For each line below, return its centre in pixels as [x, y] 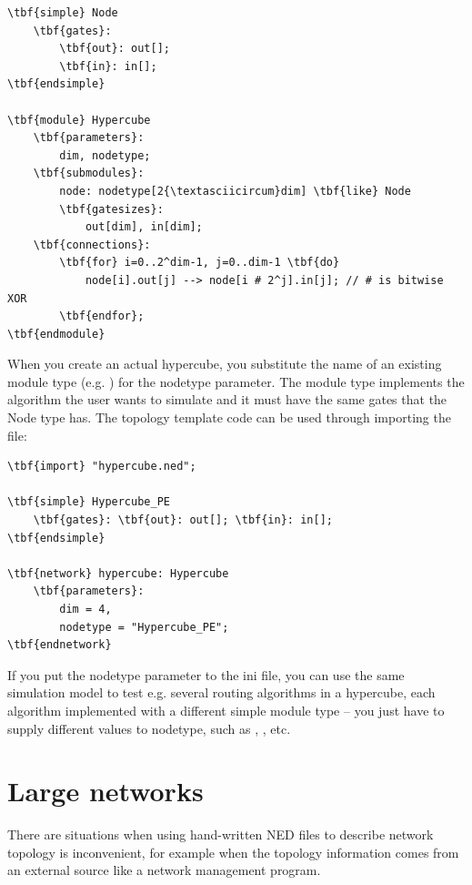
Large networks [105, 791]
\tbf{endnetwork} [60, 645]
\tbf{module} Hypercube [79, 120]
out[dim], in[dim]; [144, 227]
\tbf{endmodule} [56, 334]
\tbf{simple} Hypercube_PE [89, 502]
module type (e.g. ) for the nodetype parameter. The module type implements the [236, 381]
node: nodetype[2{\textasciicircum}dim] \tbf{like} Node [235, 191]
